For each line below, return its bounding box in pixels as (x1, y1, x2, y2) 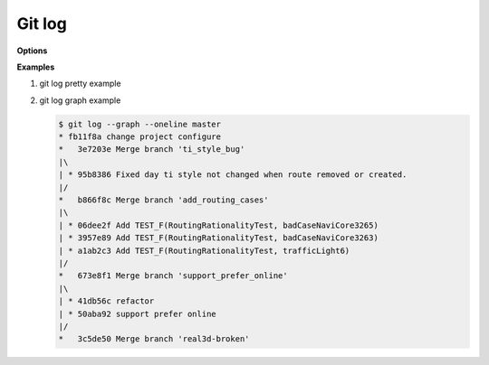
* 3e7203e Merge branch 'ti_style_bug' (58, 145, 245, 154)
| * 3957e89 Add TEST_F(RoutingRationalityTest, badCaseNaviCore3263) (58, 233, 379, 243)
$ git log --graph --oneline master (58, 118, 222, 129)
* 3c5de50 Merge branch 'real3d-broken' (58, 334, 250, 344)
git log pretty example (39, 78, 121, 89)
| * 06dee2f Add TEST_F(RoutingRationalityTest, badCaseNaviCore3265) (58, 220, 379, 230)
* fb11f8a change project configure (58, 132, 222, 142)
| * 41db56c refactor (58, 296, 155, 306)
